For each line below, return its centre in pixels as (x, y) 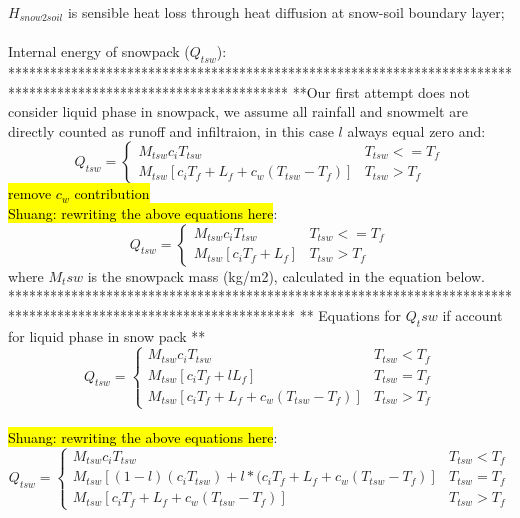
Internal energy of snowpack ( (99, 51)
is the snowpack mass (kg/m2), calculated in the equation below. (286, 275)
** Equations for (350, 314)
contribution (112, 193)
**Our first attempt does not (381, 91)
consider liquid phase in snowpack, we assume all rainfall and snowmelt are (238, 111)
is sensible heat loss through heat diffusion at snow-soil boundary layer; (286, 12)
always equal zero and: (416, 130)
